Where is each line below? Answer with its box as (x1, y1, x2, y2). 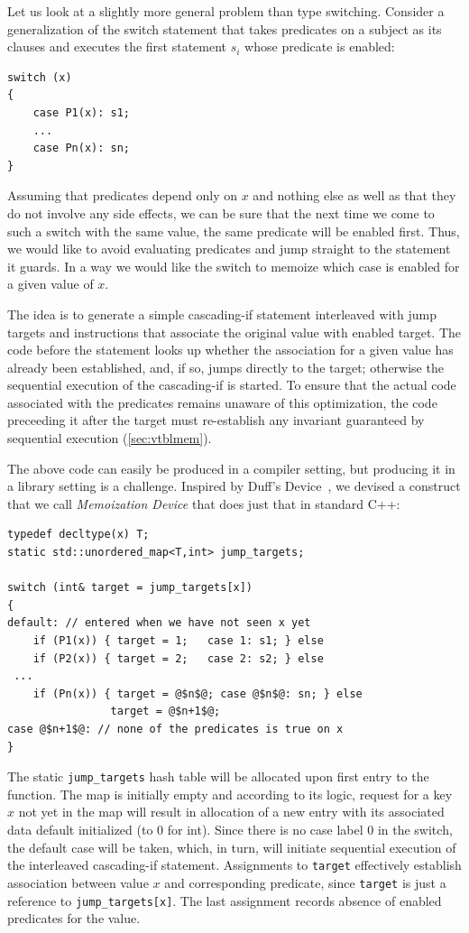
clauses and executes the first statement (7, 37, 227, 56)
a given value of (7, 274, 94, 293)
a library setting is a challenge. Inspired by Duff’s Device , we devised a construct (7, 476, 461, 495)
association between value (7, 873, 149, 891)
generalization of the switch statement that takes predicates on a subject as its (7, 19, 442, 38)
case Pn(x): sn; (32, 142, 131, 155)
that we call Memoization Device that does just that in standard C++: (7, 494, 400, 513)
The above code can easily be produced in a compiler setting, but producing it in (7, 458, 455, 477)
